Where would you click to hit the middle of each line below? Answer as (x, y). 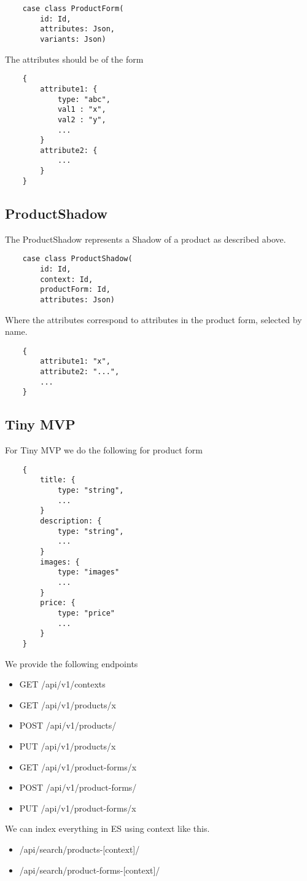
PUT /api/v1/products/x (68, 746)
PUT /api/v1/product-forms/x (78, 808)
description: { (71, 521)
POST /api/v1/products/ (68, 725)
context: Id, (67, 279)
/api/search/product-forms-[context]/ (90, 870)
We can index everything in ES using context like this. (107, 828)
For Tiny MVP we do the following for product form (104, 450)
